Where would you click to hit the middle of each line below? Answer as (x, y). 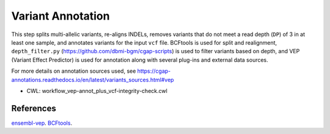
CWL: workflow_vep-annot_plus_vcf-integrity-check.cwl (97, 91)
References (34, 108)
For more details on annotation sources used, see (74, 71)
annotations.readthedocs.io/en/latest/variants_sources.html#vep (93, 80)
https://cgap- (154, 71)
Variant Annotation (61, 16)
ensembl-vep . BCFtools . (42, 123)
